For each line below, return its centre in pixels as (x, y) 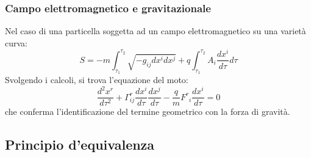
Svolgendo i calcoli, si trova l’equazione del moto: (97, 80)
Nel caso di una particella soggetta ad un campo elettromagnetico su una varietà (155, 31)
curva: (16, 42)
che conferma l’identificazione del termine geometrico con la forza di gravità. (148, 111)
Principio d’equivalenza (80, 144)
